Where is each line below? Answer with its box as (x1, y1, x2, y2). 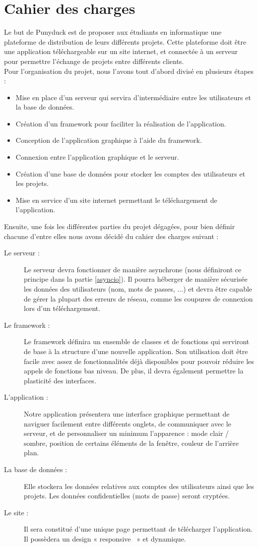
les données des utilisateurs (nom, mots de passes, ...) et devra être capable (24, 284, 253, 294)
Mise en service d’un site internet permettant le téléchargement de (15, 194, 217, 205)
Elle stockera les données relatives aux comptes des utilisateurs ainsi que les (24, 481, 254, 491)
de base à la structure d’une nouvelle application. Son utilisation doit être (24, 346, 248, 356)
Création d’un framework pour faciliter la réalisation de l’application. (15, 118, 226, 128)
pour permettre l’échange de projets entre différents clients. (4, 56, 184, 66)
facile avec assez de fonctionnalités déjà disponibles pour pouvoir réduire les (24, 356, 254, 366)
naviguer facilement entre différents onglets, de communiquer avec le (24, 418, 231, 428)
